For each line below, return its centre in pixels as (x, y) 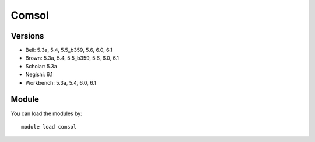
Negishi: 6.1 (39, 75)
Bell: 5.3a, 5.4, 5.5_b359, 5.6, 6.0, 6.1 (69, 50)
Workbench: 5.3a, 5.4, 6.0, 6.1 (61, 82)
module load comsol (49, 127)
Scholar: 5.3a (41, 66)
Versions (27, 36)
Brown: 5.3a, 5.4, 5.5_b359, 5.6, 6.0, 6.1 (72, 58)
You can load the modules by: (47, 113)
